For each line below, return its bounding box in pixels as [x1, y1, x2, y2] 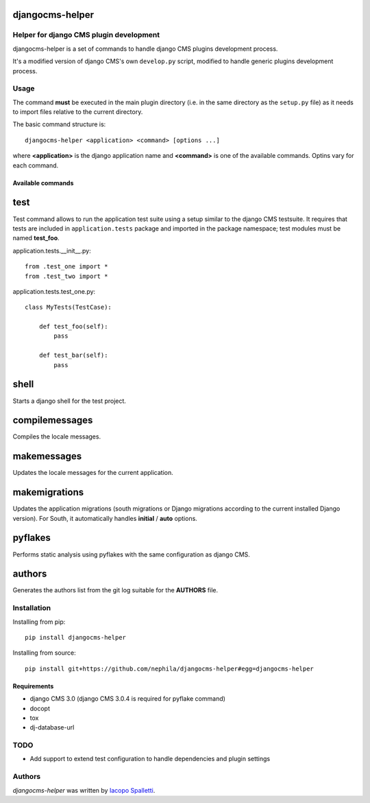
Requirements [12, 682, 54, 690]
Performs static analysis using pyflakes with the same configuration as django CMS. [12, 550, 250, 559]
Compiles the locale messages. [12, 432, 101, 441]
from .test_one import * [25, 263, 108, 270]
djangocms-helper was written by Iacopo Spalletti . [12, 786, 156, 794]
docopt [29, 704, 51, 712]
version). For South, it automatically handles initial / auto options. [12, 514, 198, 522]
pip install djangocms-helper [25, 633, 127, 641]
